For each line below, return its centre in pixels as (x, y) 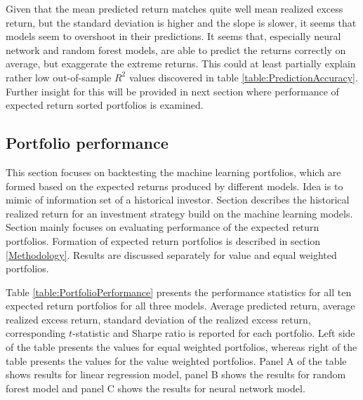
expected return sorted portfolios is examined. (105, 105)
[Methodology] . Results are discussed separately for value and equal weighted (171, 254)
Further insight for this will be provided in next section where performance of (172, 91)
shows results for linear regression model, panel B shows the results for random (176, 374)
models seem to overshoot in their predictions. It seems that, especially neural (173, 36)
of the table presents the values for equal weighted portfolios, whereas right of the (181, 347)
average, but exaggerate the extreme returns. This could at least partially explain (181, 64)
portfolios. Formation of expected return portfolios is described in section (163, 240)
